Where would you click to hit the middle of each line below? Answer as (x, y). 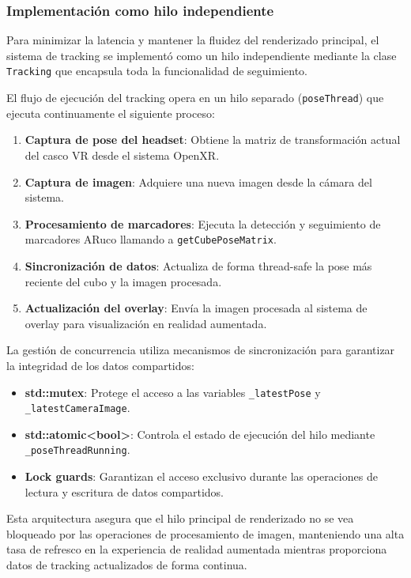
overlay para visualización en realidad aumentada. (146, 323)
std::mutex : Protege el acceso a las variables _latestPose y (173, 392)
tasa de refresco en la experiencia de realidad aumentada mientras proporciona (197, 549)
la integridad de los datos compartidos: (100, 365)
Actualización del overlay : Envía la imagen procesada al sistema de (196, 308)
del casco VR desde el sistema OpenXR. (122, 155)
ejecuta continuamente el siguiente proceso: (111, 113)
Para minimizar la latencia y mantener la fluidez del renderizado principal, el (193, 40)
